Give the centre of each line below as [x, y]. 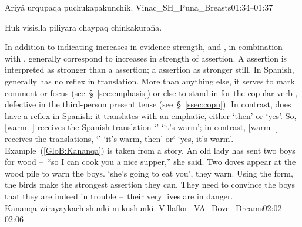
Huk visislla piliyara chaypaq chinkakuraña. [83, 27]
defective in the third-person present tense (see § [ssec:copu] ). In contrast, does [148, 104]
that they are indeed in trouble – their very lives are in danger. [119, 196]
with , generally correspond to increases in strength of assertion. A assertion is [146, 58]
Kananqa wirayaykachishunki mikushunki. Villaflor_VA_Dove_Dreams [134, 207]
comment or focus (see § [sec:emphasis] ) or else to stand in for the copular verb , [151, 92]
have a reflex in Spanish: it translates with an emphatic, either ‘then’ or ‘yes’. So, [151, 115]
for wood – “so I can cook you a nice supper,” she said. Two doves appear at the [150, 162]
